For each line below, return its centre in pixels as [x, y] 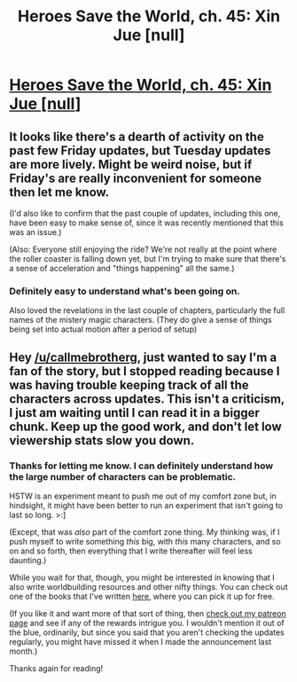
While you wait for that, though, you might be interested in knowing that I [142, 577]
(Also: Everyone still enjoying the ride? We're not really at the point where [143, 249]
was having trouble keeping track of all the [129, 384]
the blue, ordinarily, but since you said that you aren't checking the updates [147, 632]
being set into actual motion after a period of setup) [103, 329]
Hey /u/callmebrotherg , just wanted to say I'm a [143, 357]
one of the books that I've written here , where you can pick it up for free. [142, 596]
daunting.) [28, 560]
